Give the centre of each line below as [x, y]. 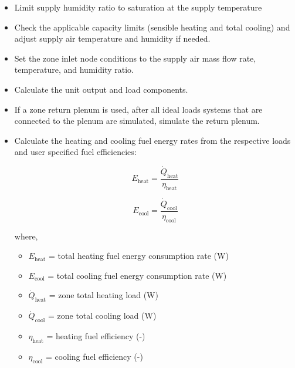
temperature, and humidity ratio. [74, 70]
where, [26, 236]
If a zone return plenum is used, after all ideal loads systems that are [138, 109]
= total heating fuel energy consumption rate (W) [138, 256]
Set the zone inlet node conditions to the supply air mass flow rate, [135, 58]
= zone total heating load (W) [104, 295]
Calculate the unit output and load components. [101, 89]
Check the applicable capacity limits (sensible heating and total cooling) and [152, 27]
